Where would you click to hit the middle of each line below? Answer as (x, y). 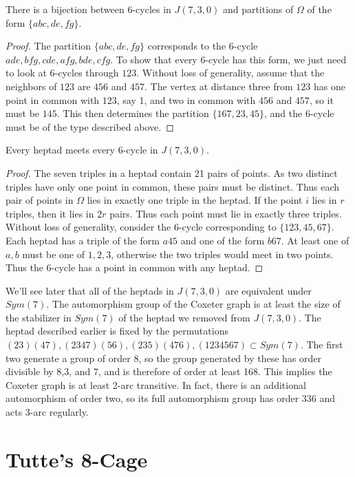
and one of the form (223, 240)
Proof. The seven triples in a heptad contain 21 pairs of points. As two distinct (172, 172)
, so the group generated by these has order (230, 358)
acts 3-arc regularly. (47, 412)
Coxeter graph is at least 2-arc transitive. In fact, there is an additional (156, 384)
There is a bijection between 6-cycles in (88, 9)
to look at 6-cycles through (62, 73)
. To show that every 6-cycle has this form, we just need (228, 59)
